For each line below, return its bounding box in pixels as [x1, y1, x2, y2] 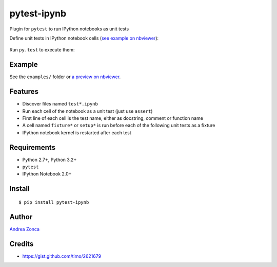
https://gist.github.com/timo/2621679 [22, 253, 102, 259]
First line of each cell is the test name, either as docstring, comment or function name [22, 115, 204, 121]
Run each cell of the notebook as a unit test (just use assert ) [22, 108, 153, 114]
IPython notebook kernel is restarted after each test [22, 129, 132, 136]
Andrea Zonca [9, 226, 40, 232]
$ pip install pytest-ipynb [18, 199, 89, 205]
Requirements [9, 143, 56, 152]
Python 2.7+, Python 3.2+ [22, 156, 77, 163]
